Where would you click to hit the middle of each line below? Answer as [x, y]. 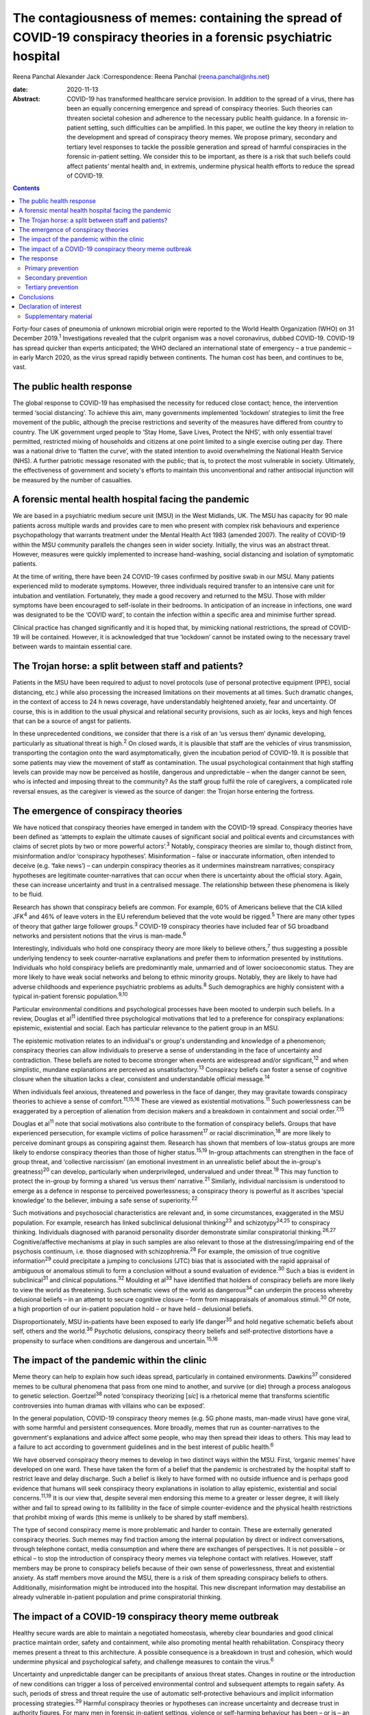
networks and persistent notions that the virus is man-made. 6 [99, 935]
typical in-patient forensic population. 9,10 [70, 996]
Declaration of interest [50, 307]
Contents [26, 188]
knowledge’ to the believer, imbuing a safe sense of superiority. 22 [105, 1200]
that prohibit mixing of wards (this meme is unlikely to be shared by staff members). [131, 1517]
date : [20, 89]
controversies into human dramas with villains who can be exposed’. [109, 1406]
